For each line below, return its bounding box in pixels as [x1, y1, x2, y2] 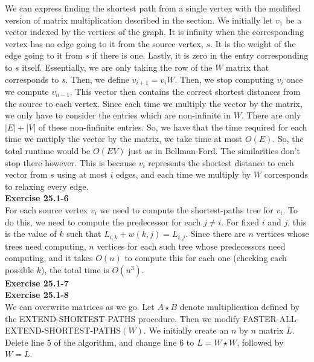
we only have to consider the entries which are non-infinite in [5, 109, 231, 121]
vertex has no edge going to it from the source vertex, [5, 37, 203, 50]
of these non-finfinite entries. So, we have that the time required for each [38, 120, 307, 133]
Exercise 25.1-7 [5, 276, 69, 289]
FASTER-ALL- [243, 312, 300, 325]
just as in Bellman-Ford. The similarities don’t [128, 144, 300, 157]
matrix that [226, 60, 269, 73]
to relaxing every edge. [5, 179, 89, 192]
